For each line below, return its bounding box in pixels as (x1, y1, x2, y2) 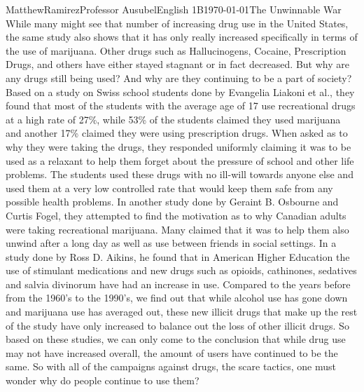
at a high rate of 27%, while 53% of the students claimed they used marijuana (6, 111, 341, 126)
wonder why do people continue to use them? (6, 373, 199, 388)
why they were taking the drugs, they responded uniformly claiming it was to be (6, 139, 351, 154)
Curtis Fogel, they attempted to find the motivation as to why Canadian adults (6, 208, 346, 222)
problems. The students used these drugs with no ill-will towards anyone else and (6, 167, 353, 182)
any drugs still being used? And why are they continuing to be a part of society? (6, 70, 352, 85)
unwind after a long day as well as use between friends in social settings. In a (6, 236, 337, 250)
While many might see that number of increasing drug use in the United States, (6, 15, 349, 30)
